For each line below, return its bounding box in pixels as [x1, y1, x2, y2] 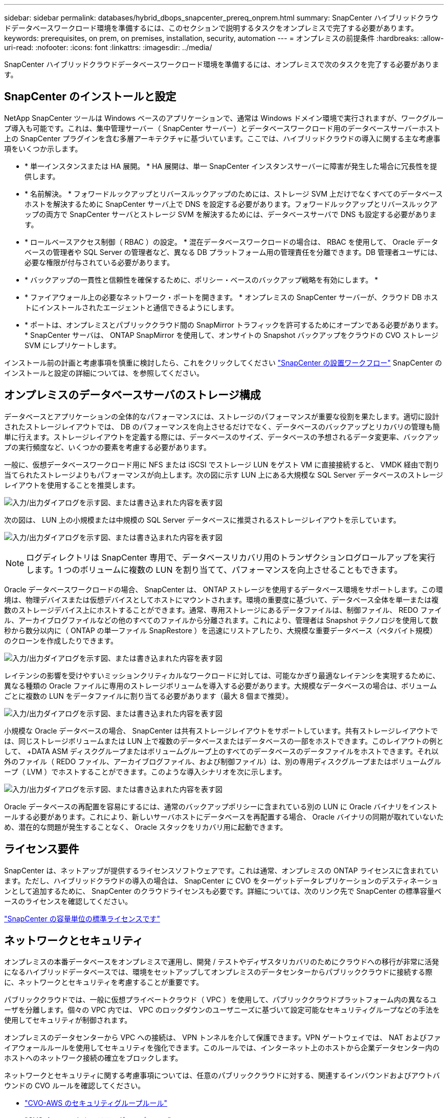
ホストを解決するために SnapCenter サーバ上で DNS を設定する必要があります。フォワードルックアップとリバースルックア [25, 199, 438, 208]
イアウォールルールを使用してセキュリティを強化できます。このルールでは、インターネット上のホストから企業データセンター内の [4, 1043, 440, 1052]
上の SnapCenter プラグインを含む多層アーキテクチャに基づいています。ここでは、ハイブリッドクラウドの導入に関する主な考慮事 [4, 134, 441, 143]
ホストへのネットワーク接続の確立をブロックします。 [4, 1053, 183, 1063]
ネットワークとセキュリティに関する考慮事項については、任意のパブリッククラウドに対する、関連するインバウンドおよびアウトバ [4, 1071, 440, 1080]
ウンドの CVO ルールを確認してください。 [4, 1081, 145, 1090]
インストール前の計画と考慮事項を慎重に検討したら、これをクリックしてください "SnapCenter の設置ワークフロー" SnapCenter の [4, 358, 442, 367]
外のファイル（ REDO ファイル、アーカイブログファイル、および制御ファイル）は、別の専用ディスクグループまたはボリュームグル [4, 757, 441, 766]
